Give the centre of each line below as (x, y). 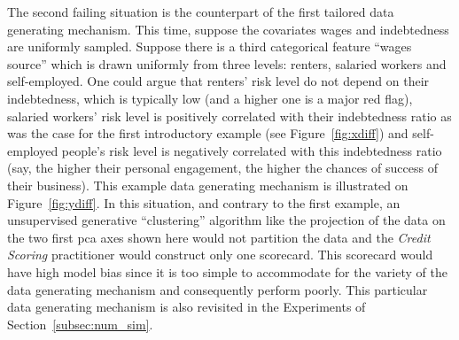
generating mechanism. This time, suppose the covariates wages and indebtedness (228, 29)
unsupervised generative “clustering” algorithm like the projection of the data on (226, 220)
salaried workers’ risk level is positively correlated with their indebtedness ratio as (229, 116)
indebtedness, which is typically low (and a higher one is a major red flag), (210, 98)
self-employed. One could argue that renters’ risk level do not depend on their (218, 81)
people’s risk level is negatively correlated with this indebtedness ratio (252, 150)
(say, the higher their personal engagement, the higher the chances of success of (222, 168)
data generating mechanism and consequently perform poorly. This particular (218, 289)
